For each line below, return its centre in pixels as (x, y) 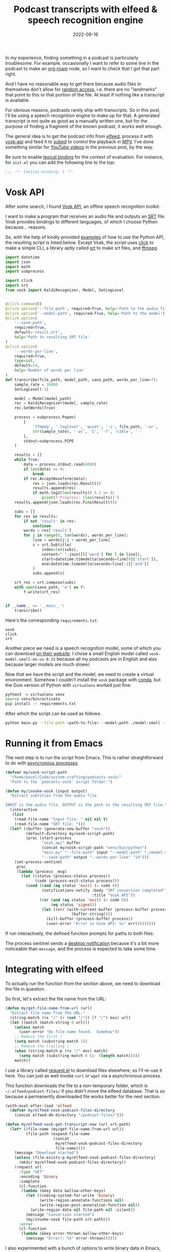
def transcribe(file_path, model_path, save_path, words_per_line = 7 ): (82, 380)
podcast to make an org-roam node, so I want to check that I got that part (82, 68)
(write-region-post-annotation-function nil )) (90, 1205)
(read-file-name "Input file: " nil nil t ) (61, 819)
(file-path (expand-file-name (58, 1134)
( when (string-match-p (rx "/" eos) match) (61, 1051)
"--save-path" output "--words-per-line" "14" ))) (95, 857)
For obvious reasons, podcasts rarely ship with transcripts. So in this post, (83, 110)
